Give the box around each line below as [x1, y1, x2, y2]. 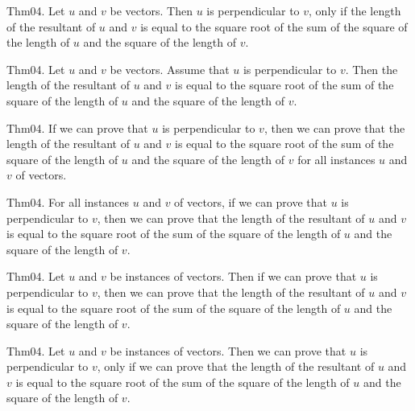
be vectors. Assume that [110, 60, 230, 77]
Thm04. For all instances [6, 193, 130, 210]
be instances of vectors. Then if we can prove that [110, 268, 357, 285]
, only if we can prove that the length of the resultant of [97, 358, 375, 375]
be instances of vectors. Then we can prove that [110, 342, 347, 359]
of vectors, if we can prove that [174, 193, 328, 210]
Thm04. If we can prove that [6, 119, 148, 136]
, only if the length [309, 2, 401, 18]
